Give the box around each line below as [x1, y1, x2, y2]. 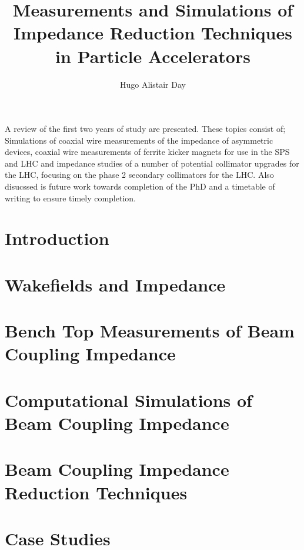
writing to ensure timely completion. [5, 191, 136, 204]
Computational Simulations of [5, 387, 252, 412]
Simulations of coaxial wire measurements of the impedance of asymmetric [5, 134, 273, 146]
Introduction [5, 226, 109, 250]
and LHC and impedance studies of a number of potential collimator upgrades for [5, 157, 299, 169]
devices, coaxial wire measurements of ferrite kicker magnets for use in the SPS [5, 145, 290, 158]
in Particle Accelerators [55, 44, 250, 68]
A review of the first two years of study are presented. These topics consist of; [5, 122, 286, 135]
